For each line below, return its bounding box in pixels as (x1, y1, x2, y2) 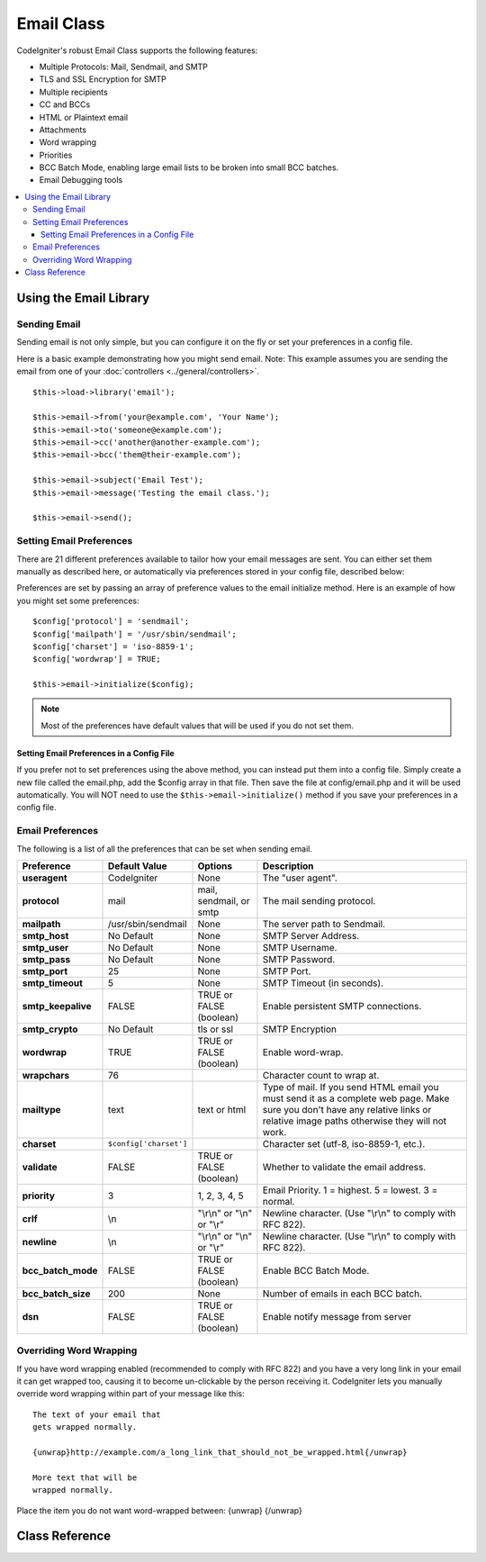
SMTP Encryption (262, 1023, 337, 1035)
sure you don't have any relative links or (262, 1103, 432, 1115)
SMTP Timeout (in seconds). (262, 977, 384, 989)
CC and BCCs (39, 99, 91, 110)
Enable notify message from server (262, 1310, 411, 1323)
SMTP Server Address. (262, 929, 360, 942)
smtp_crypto (22, 1023, 78, 1035)
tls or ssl (197, 1023, 234, 1035)
